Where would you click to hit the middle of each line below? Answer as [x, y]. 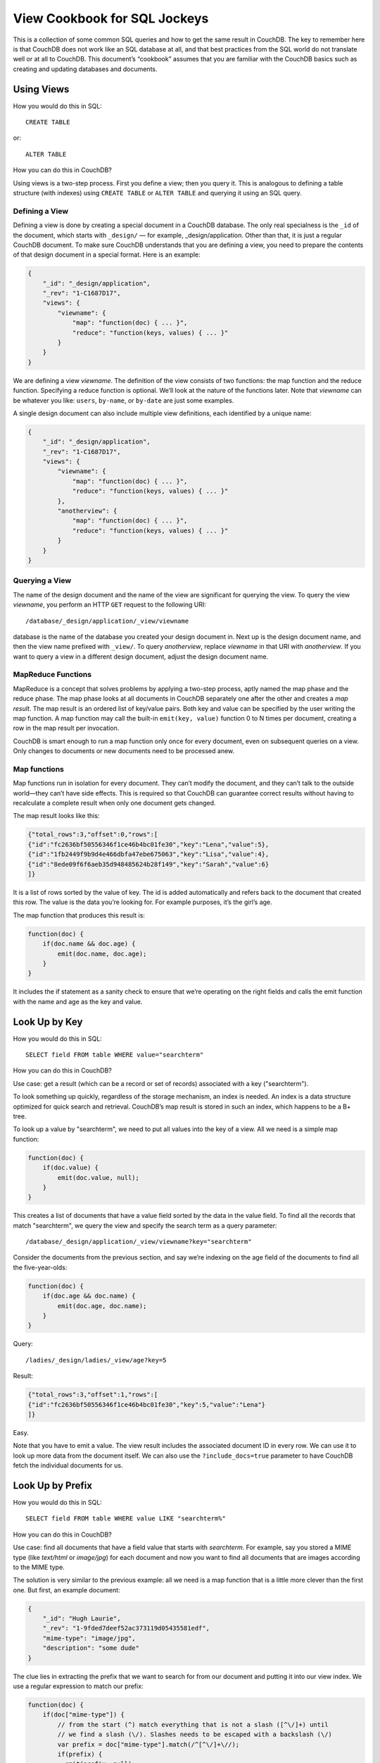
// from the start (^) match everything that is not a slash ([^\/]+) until [193, 1725]
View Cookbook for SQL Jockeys [111, 18]
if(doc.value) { [70, 1168]
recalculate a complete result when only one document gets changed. [114, 803]
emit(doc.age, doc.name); [102, 1306]
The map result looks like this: [56, 816]
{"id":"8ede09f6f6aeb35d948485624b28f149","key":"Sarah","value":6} [148, 864]
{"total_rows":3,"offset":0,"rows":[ [93, 835]
